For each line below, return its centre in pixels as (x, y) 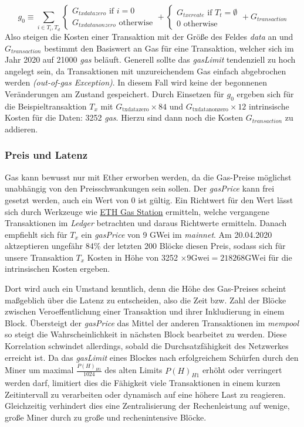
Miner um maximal (39, 370)
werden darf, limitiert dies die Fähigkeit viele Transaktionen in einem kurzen (143, 383)
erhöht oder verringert (242, 370)
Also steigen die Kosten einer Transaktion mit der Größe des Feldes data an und (149, 36)
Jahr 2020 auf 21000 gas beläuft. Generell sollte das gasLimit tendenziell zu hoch (150, 59)
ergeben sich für (265, 93)
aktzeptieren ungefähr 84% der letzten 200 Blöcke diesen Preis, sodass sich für (145, 246)
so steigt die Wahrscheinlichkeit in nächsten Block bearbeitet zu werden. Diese (146, 334)
